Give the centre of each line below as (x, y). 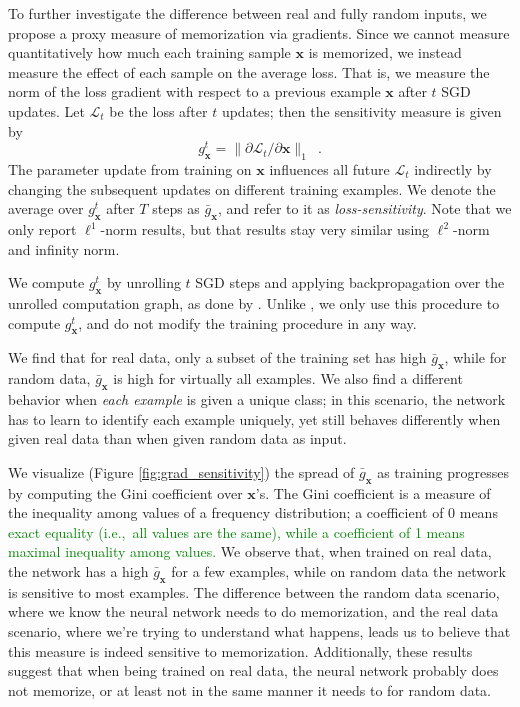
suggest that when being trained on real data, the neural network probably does (253, 670)
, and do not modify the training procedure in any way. (247, 322)
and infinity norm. (64, 248)
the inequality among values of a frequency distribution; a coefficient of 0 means (253, 512)
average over (46, 208)
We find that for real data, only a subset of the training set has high (217, 357)
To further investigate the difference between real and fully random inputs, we (247, 13)
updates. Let (46, 110)
